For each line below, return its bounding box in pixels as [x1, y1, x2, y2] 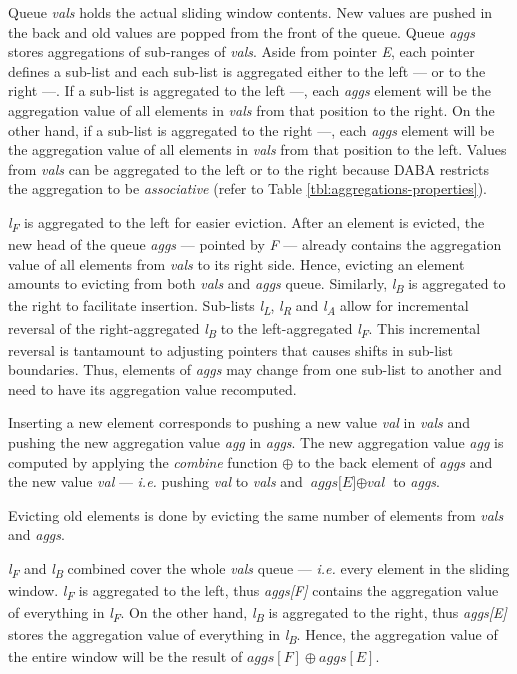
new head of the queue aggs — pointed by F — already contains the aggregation [8, 234, 502, 255]
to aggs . [393, 471, 440, 492]
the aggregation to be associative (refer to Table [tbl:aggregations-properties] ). [8, 178, 487, 199]
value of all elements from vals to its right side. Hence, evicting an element [8, 253, 465, 274]
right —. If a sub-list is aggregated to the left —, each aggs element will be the [8, 80, 491, 101]
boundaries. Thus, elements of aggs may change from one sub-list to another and [8, 359, 502, 380]
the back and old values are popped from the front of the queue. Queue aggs [8, 21, 475, 42]
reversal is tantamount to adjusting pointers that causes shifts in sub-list [8, 339, 454, 360]
